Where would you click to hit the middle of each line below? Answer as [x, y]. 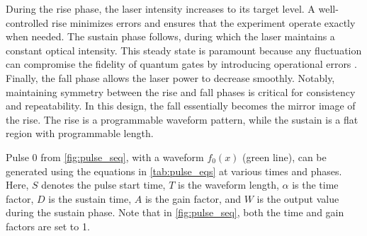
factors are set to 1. [48, 226]
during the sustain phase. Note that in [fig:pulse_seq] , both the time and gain [175, 212]
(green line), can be [284, 157]
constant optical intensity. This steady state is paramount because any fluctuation [184, 50]
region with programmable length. [80, 133]
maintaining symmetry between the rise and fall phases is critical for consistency [181, 92]
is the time [315, 185]
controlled [27, 22]
